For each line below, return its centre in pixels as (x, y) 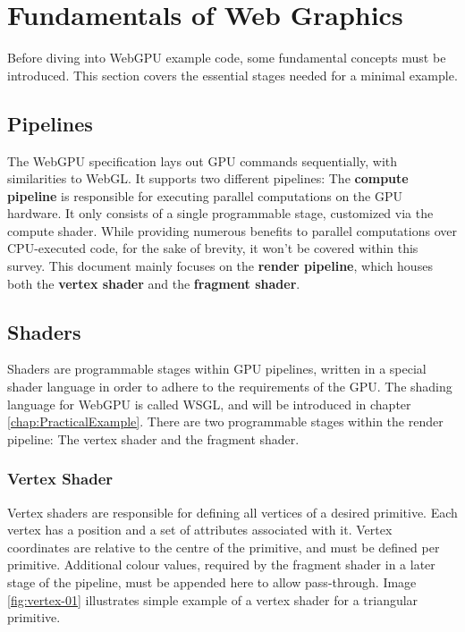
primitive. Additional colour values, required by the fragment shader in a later (221, 565)
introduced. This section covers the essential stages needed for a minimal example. (232, 75)
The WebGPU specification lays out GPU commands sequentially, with (203, 160)
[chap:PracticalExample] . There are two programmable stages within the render (225, 421)
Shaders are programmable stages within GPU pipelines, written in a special (217, 369)
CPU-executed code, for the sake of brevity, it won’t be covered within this (213, 248)
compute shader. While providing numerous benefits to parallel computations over (232, 230)
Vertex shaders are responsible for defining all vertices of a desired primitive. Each (232, 512)
